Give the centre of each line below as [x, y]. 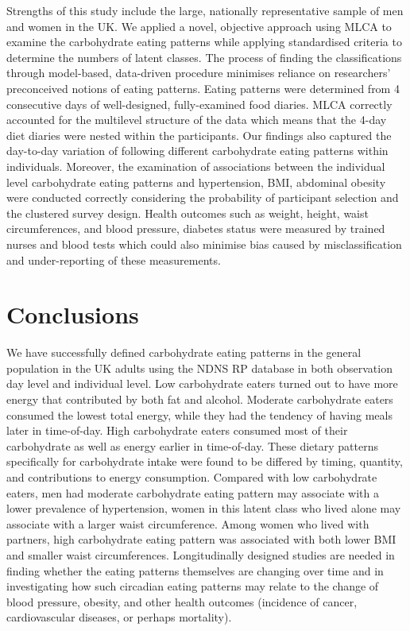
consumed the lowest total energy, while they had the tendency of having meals [199, 414]
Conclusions [73, 314]
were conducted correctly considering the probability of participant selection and [203, 197]
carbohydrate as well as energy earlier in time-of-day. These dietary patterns [193, 445]
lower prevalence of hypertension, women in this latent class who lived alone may [204, 508]
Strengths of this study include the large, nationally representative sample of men [205, 10]
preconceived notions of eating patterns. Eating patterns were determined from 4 [203, 88]
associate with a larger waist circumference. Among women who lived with [188, 523]
